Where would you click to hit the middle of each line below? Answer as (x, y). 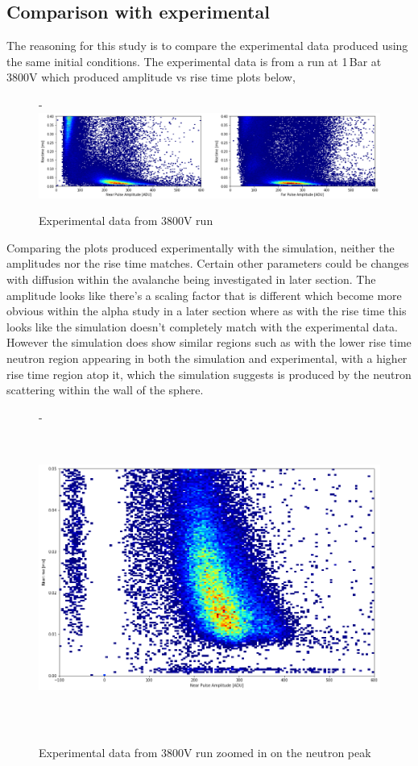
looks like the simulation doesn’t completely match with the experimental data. (202, 326)
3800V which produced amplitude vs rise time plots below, (151, 77)
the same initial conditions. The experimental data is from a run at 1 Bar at (194, 61)
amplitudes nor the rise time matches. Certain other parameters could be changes (208, 263)
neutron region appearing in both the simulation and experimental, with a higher (207, 358)
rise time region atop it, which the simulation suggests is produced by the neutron (209, 374)
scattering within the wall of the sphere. (105, 390)
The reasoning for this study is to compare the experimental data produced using (207, 46)
